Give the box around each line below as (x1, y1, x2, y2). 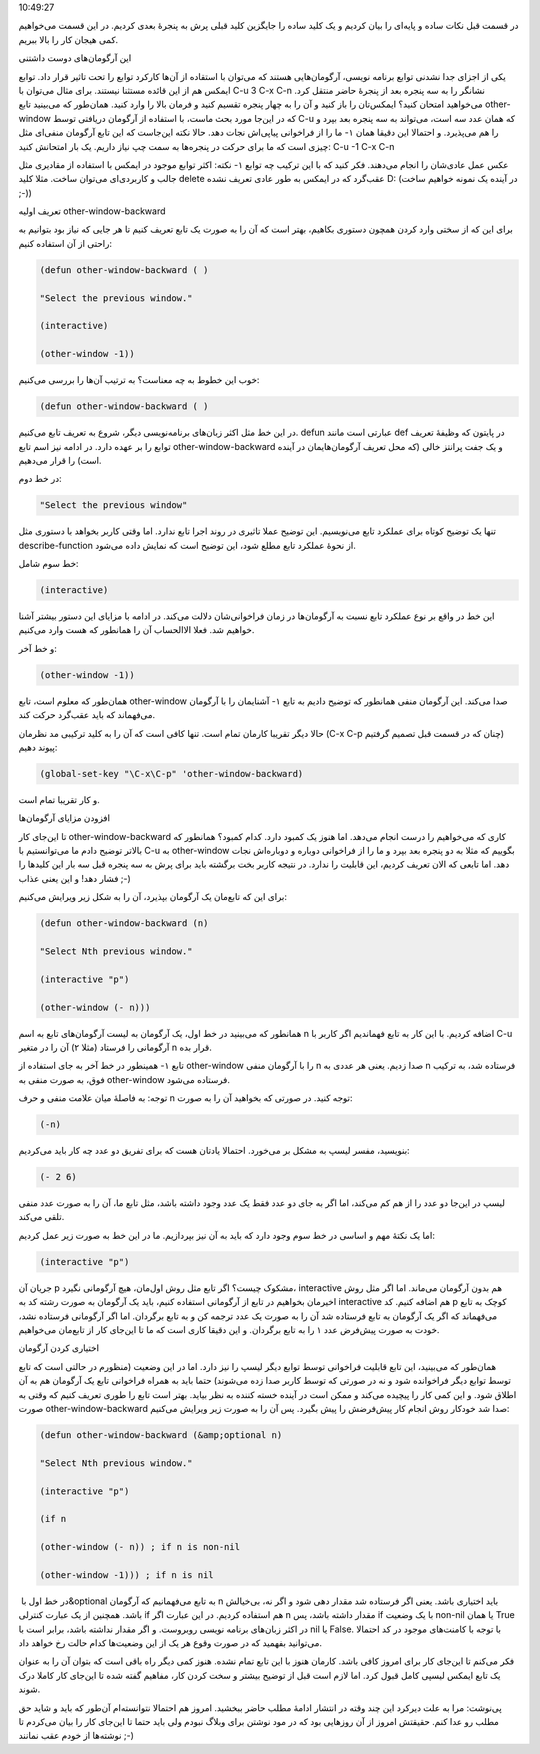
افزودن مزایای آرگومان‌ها (18, 812, 110, 824)
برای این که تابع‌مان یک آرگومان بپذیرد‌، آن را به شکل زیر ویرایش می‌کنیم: (18, 891, 288, 903)
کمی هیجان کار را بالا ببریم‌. (18, 33, 119, 45)
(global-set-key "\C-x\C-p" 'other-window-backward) (39, 768, 304, 779)
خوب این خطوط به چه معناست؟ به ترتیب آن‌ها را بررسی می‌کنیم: (18, 374, 260, 386)
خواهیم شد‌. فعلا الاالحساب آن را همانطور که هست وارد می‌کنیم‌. (18, 624, 255, 636)
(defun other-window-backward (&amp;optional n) (39, 1429, 283, 1440)
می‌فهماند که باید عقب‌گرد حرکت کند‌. (18, 709, 156, 721)
